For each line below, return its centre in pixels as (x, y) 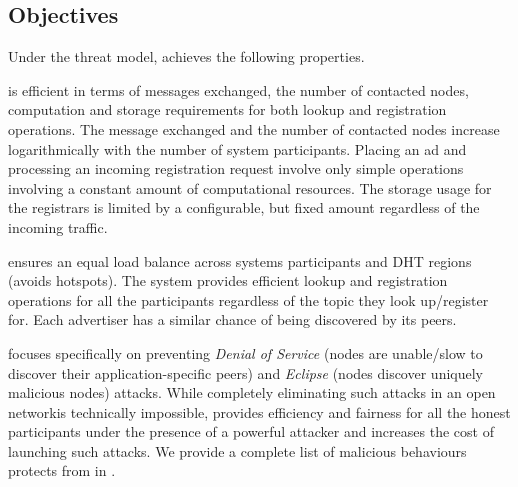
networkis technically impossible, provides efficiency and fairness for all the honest (259, 411)
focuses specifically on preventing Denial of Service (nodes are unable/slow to (245, 352)
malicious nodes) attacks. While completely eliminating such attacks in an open (252, 392)
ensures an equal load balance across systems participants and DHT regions (240, 260)
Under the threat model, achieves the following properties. (186, 56)
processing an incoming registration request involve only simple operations (236, 168)
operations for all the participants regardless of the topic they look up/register (248, 299)
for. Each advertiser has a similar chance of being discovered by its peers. (232, 319)
